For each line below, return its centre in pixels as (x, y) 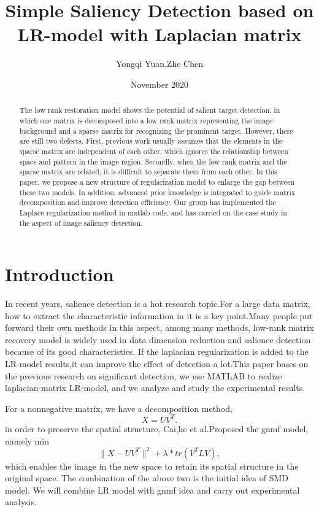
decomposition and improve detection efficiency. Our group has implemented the (148, 202)
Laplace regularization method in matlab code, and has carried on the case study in (153, 212)
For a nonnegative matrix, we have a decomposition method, (119, 408)
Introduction (60, 274)
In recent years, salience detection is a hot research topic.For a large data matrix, (158, 304)
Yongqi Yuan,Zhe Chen (159, 64)
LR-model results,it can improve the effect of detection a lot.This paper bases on (157, 364)
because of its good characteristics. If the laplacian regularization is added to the (157, 351)
